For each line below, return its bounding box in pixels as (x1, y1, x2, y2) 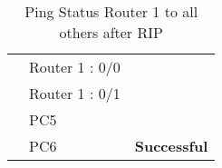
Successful (134, 135, 208, 156)
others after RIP (59, 22, 163, 43)
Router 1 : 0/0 (29, 56, 121, 77)
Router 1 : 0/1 (29, 83, 121, 104)
